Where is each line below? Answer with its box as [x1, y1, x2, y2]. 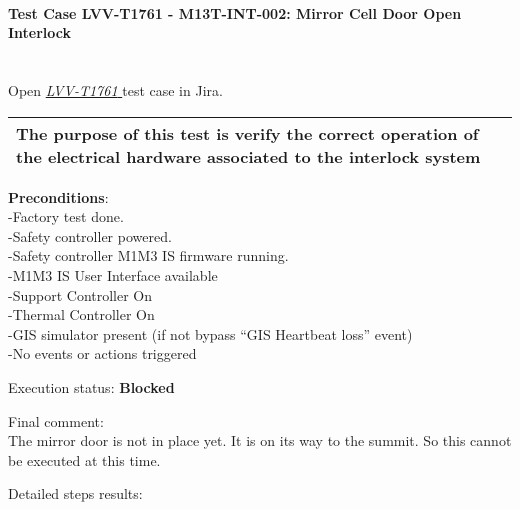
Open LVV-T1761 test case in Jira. [8, 79, 223, 100]
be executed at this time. [8, 449, 161, 470]
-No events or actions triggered [8, 343, 197, 364]
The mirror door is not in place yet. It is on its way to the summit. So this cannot [8, 430, 512, 451]
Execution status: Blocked [8, 376, 175, 397]
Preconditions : [8, 186, 109, 207]
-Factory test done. [8, 206, 124, 227]
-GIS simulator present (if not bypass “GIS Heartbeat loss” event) [8, 323, 413, 344]
